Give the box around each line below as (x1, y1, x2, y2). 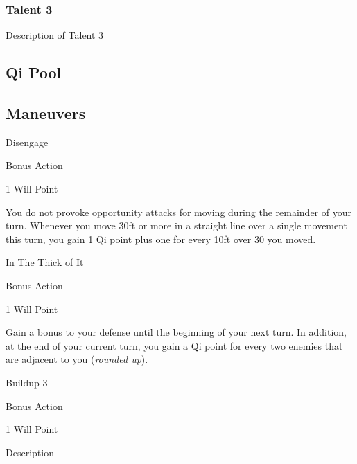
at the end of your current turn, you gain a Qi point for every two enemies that (6, 338, 343, 353)
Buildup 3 (6, 375, 48, 389)
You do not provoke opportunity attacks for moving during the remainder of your (6, 204, 351, 219)
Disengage (6, 134, 49, 149)
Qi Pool (6, 62, 62, 83)
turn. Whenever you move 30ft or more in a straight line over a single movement (6, 218, 348, 233)
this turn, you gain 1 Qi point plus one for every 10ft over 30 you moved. (6, 231, 316, 246)
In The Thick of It (6, 255, 84, 269)
